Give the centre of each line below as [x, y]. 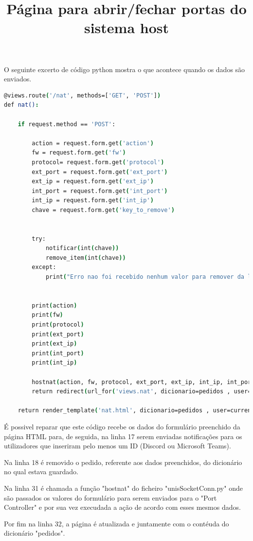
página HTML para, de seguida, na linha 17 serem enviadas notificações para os [123, 436]
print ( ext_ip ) [54, 344]
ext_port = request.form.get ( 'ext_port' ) [100, 172]
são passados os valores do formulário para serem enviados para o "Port [110, 497]
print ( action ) [54, 305]
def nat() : [21, 105]
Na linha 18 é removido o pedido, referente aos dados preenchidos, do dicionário [123, 462]
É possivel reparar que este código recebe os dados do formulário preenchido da [122, 426]
